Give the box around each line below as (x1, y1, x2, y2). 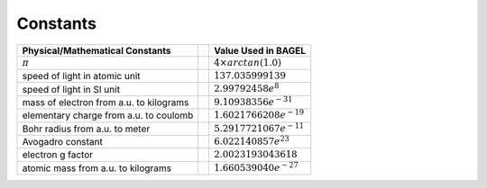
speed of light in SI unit (22, 83, 121, 95)
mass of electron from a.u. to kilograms (22, 95, 189, 108)
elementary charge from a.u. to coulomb (22, 109, 194, 121)
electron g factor (22, 148, 94, 161)
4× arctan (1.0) (213, 57, 282, 68)
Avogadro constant (22, 136, 104, 148)
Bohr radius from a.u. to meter (22, 122, 151, 135)
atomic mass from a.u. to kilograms (22, 162, 171, 175)
